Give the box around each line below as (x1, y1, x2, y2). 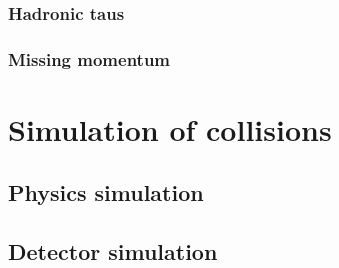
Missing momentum (8, 46, 171, 71)
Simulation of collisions (8, 108, 332, 149)
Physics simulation (8, 177, 204, 208)
